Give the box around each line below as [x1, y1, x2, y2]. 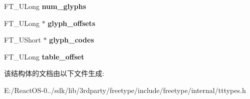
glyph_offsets [48, 17, 95, 28]
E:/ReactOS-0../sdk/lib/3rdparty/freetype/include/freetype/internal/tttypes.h [4, 84, 246, 95]
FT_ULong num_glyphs [4, 1, 86, 11]
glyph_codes [49, 34, 94, 45]
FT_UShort [4, 34, 41, 45]
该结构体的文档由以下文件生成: [4, 68, 104, 78]
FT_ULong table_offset [4, 51, 84, 61]
